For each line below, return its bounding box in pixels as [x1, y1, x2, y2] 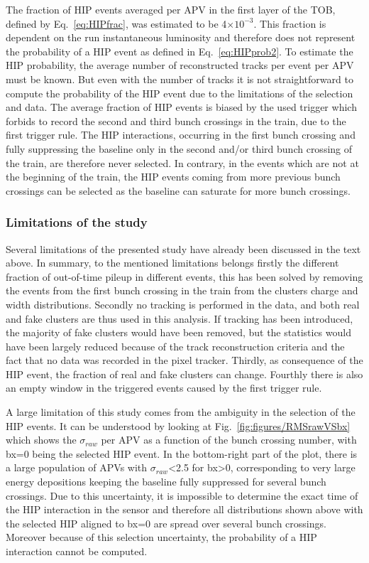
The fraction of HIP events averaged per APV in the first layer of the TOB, [6, 2, 336, 16]
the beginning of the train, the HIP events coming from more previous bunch [6, 169, 341, 184]
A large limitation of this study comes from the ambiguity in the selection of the [6, 404, 356, 419]
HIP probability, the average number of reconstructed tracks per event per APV [6, 58, 354, 73]
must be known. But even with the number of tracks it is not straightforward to [6, 71, 353, 86]
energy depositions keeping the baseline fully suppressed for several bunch [6, 474, 326, 489]
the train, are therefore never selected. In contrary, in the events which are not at [6, 155, 359, 170]
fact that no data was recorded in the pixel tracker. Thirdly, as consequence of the [6, 353, 363, 368]
